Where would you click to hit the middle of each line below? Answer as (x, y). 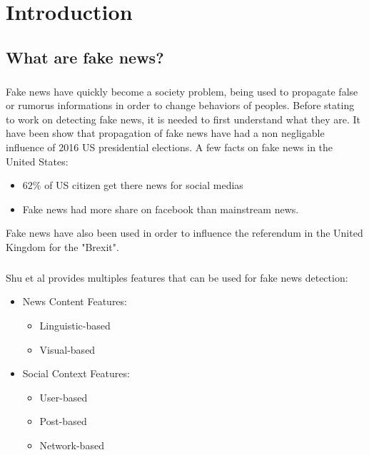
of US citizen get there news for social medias (144, 185)
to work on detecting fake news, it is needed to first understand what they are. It (183, 119)
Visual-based (67, 349)
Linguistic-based (75, 326)
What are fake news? (85, 57)
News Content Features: (75, 301)
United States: (37, 161)
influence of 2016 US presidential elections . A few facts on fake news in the (170, 147)
